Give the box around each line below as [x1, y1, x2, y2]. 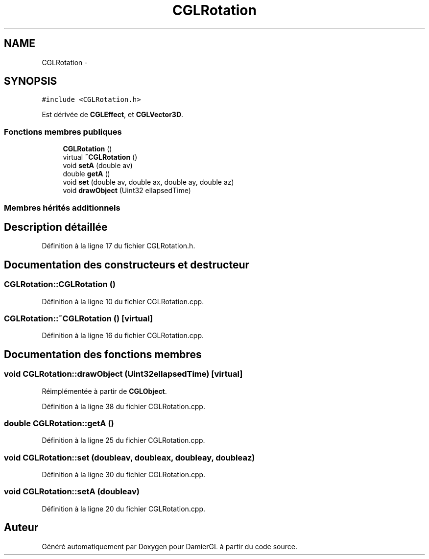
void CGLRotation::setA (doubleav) [4, 486, 140, 497]
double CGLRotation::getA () [4, 418, 114, 428]
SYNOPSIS [4, 75, 57, 88]
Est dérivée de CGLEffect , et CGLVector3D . [42, 110, 184, 119]
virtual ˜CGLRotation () [63, 153, 138, 162]
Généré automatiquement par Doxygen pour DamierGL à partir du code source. [42, 542, 298, 551]
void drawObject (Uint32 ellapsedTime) [63, 186, 191, 195]
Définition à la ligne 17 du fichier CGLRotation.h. [42, 242, 195, 250]
